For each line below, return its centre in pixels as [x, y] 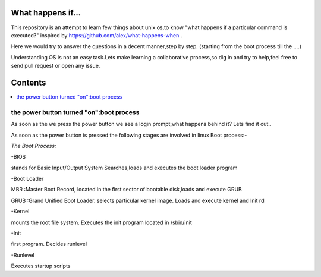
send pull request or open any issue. [56, 66]
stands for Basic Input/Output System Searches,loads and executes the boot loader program [124, 168]
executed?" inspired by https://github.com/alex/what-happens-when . [97, 35]
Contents [29, 82]
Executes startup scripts [41, 266]
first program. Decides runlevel [49, 244]
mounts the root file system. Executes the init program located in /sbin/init [102, 222]
